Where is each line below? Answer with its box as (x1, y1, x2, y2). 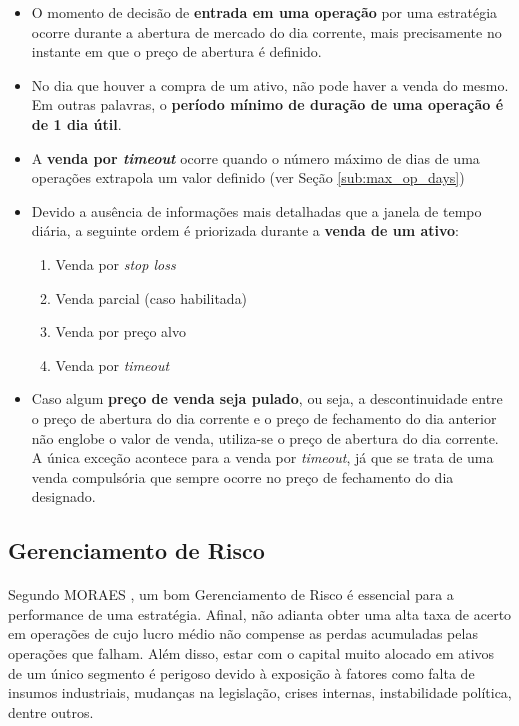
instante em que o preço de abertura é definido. (31, 41, 322, 62)
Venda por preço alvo (55, 321, 186, 342)
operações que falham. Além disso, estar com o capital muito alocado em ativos (8, 643, 495, 664)
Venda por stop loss (55, 253, 176, 274)
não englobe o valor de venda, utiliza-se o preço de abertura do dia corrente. (31, 427, 499, 448)
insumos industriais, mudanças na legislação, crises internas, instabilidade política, (8, 682, 512, 703)
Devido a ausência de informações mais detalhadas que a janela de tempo (31, 200, 482, 221)
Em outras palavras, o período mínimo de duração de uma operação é (31, 94, 504, 115)
